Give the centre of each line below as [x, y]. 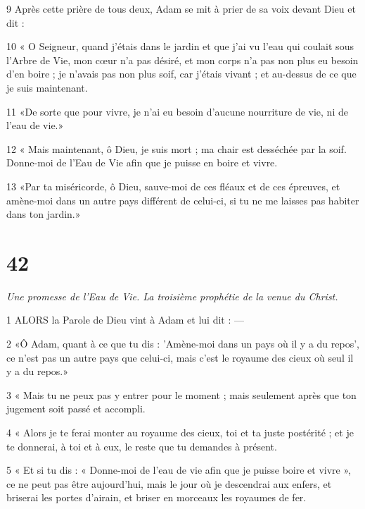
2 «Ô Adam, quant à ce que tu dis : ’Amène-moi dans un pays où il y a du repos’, [183, 344]
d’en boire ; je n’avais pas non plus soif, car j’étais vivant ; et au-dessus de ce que [181, 74]
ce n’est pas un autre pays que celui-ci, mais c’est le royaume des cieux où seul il [180, 357]
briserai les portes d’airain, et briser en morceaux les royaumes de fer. [156, 497]
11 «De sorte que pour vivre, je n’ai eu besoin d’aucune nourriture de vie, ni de [177, 111]
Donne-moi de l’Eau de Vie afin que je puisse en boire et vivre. [142, 162]
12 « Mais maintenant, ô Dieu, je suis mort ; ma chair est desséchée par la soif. [177, 148]
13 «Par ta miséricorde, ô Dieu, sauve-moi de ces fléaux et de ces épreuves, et [173, 186]
